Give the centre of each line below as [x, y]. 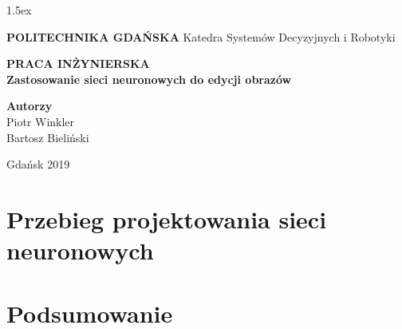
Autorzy [30, 106]
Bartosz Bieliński [48, 137]
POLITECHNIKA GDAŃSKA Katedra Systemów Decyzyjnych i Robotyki [201, 36]
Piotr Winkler [41, 121]
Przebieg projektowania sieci [167, 218]
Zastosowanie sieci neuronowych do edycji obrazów [149, 79]
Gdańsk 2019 [38, 164]
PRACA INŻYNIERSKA [78, 63]
